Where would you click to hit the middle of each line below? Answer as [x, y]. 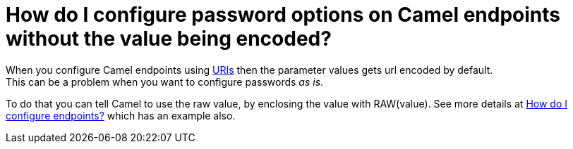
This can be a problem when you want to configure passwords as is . [165, 82]
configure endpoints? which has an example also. [121, 115]
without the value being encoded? [169, 39]
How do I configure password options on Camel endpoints [283, 15]
